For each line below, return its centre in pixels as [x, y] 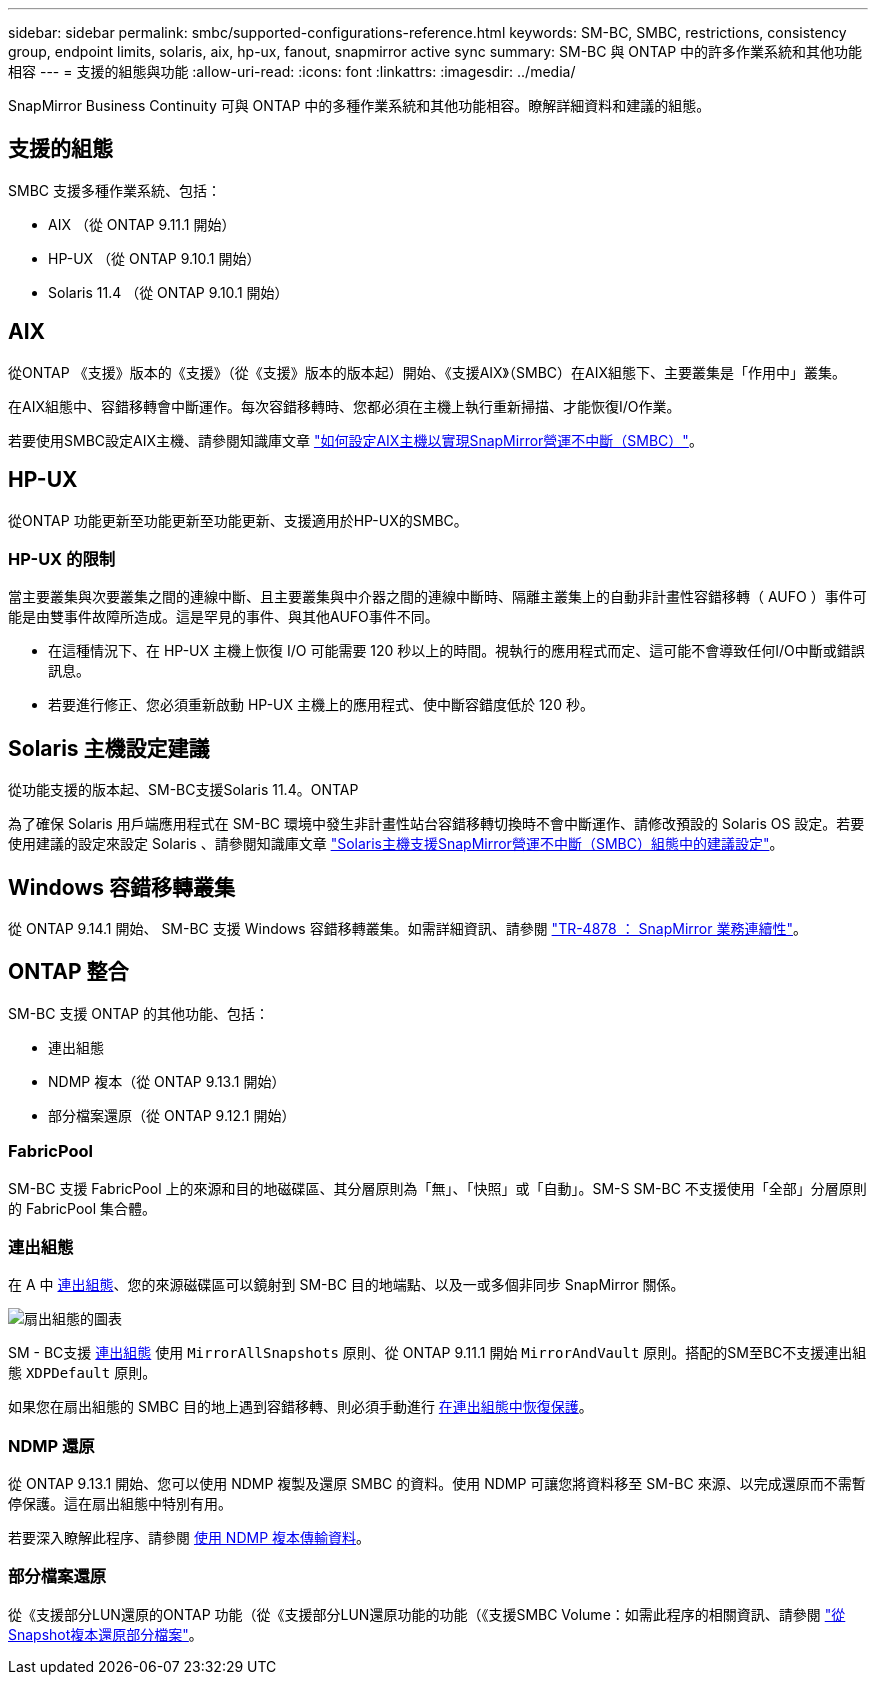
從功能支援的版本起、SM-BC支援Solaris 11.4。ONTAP [183, 790]
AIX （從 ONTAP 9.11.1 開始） [142, 224]
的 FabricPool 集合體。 [82, 1208]
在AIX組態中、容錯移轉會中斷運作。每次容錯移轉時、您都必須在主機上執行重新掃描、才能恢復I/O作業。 [344, 406]
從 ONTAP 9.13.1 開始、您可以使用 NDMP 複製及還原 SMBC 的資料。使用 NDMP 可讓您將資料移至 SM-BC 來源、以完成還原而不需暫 [437, 1484]
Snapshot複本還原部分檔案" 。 [105, 1634]
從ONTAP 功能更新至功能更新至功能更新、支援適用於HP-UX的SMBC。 [238, 520]
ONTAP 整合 [68, 972]
